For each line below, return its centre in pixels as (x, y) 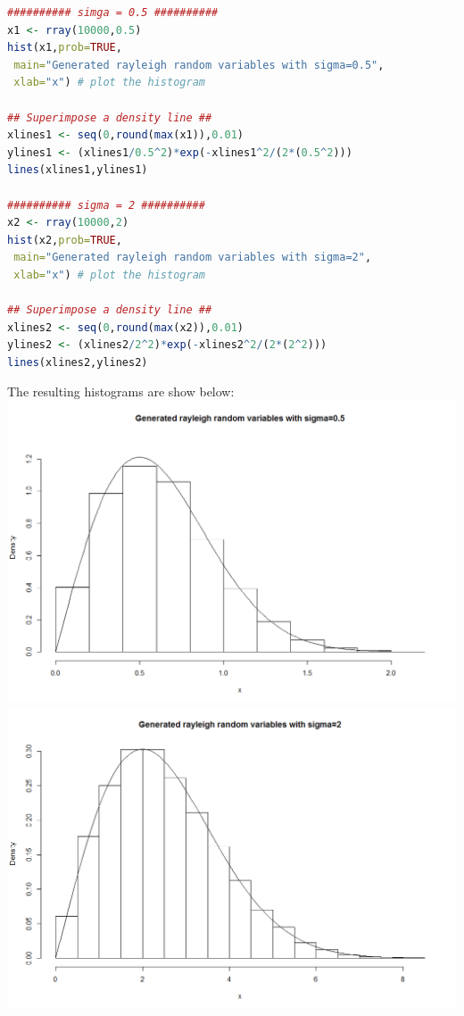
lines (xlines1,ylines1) (78, 170)
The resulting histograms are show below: (121, 391)
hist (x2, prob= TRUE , (65, 240)
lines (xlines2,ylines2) (78, 362)
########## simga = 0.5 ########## (113, 12)
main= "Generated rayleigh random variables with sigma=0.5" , (199, 65)
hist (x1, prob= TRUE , (65, 48)
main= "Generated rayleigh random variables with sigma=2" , (193, 258)
